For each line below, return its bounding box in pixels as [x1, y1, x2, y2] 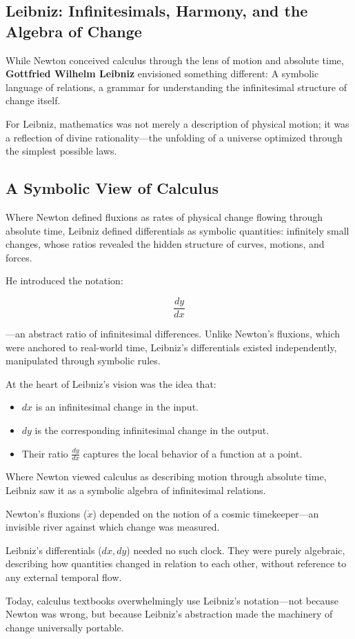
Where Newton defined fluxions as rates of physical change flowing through [6, 209, 323, 224]
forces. [6, 250, 32, 264]
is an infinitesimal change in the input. [35, 400, 199, 414]
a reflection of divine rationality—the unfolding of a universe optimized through [6, 130, 343, 144]
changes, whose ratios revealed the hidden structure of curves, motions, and [6, 237, 325, 251]
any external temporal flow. [6, 569, 122, 584]
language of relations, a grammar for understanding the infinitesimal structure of [6, 79, 347, 94]
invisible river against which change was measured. [6, 520, 220, 534]
